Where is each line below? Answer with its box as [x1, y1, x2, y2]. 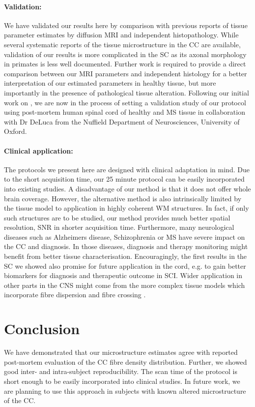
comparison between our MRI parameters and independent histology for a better [4, 68, 247, 78]
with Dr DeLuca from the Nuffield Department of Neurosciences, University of [4, 116, 240, 126]
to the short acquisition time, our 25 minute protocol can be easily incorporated [4, 174, 245, 184]
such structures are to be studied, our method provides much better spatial [4, 212, 230, 222]
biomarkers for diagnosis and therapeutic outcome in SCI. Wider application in [4, 270, 243, 281]
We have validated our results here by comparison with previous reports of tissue [4, 20, 248, 30]
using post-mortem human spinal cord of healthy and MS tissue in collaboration [4, 107, 245, 117]
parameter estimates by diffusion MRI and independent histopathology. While [4, 30, 239, 40]
